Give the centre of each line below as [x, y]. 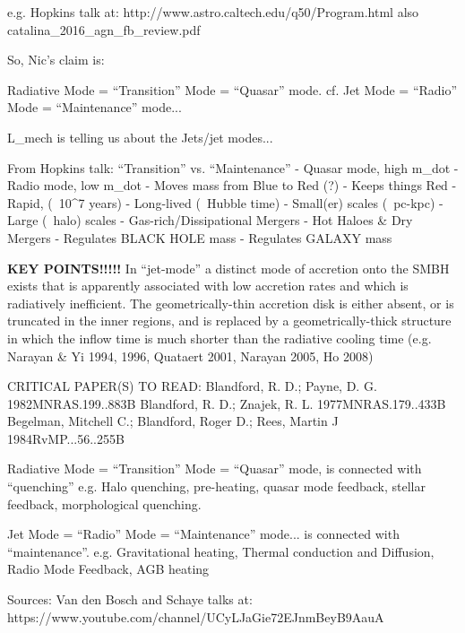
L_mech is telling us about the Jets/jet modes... [140, 137]
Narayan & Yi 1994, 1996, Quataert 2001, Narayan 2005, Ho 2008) [190, 356]
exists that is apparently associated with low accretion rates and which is [208, 286]
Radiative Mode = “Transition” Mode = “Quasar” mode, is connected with [215, 468]
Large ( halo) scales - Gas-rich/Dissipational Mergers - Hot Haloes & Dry [210, 220]
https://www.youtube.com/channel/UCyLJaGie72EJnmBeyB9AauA [196, 616]
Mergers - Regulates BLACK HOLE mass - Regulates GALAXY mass [200, 237]
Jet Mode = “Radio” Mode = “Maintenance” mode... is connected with [203, 534]
